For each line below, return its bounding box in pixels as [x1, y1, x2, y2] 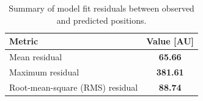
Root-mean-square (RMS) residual [9, 80, 138, 93]
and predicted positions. [56, 13, 147, 26]
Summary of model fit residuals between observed [9, 2, 194, 14]
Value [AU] [146, 35, 194, 47]
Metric [9, 35, 39, 47]
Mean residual [9, 50, 62, 63]
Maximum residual [9, 65, 79, 78]
